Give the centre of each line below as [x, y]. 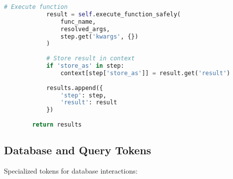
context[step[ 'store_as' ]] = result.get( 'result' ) [145, 73]
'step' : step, [83, 95]
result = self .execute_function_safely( [113, 14]
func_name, [78, 22]
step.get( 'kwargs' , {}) [99, 36]
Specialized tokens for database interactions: [71, 171]
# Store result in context [90, 59]
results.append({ [75, 88]
